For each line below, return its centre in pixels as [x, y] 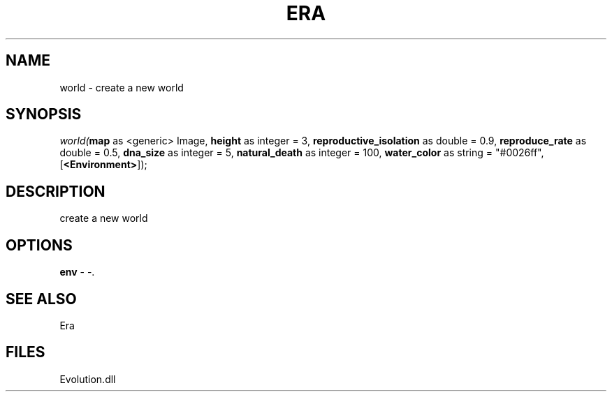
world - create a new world [122, 87]
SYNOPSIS [44, 114]
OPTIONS [39, 245]
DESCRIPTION [56, 191]
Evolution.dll [88, 379]
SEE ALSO [41, 299]
